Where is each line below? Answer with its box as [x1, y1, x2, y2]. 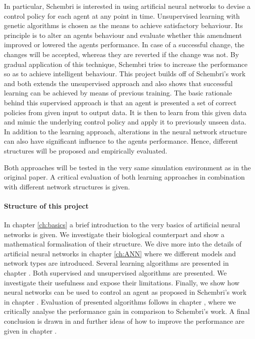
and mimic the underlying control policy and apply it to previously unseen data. [4, 117, 247, 127]
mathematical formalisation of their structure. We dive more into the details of [4, 239, 242, 249]
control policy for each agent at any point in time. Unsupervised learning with [4, 10, 240, 21]
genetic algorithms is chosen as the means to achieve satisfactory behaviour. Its [4, 20, 243, 31]
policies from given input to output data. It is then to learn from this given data [4, 107, 247, 117]
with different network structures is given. [4, 181, 130, 191]
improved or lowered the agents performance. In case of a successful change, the [4, 39, 245, 50]
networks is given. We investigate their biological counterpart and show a [4, 229, 224, 239]
